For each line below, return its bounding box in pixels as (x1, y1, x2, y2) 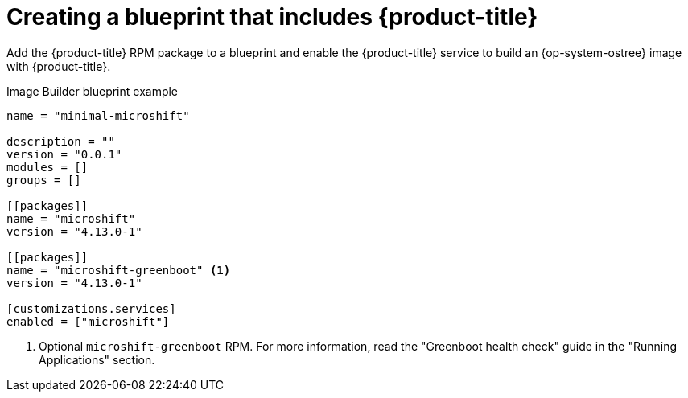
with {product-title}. (6, 59, 111, 73)
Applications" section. (39, 352, 155, 367)
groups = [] (6, 173, 81, 187)
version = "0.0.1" (6, 147, 122, 161)
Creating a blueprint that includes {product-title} (6, 3, 538, 31)
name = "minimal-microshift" (6, 109, 190, 122)
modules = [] (6, 160, 89, 174)
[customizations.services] (6, 302, 176, 315)
